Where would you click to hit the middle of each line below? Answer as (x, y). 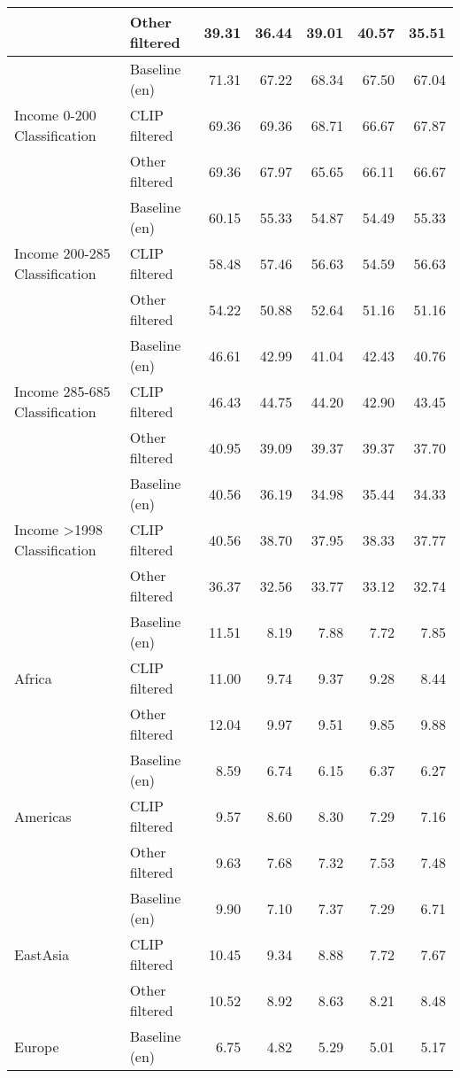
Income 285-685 (62, 391)
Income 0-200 (55, 115)
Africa (33, 678)
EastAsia (42, 954)
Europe (37, 1046)
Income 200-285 (62, 253)
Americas (43, 816)
